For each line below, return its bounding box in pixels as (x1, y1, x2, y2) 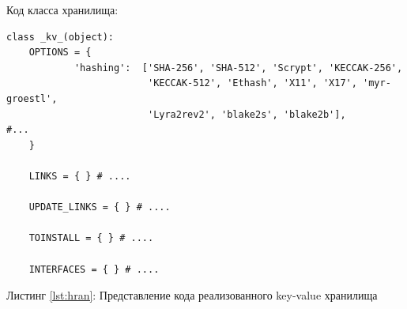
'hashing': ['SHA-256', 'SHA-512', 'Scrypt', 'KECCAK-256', (73, 62, 403, 73)
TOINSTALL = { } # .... (28, 232, 154, 244)
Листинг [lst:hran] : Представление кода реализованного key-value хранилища (6, 287, 378, 303)
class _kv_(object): (6, 31, 115, 43)
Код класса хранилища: (6, 2, 119, 17)
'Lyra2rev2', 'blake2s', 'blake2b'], (147, 108, 346, 120)
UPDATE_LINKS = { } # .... (28, 202, 171, 213)
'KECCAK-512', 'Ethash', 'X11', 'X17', (147, 77, 357, 89)
